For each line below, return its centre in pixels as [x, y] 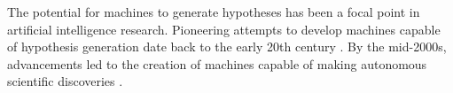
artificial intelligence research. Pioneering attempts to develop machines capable [224, 29]
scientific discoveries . [65, 81]
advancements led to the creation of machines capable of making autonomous [217, 63]
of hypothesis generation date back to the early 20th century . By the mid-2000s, [227, 46]
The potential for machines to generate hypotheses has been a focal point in [214, 12]
